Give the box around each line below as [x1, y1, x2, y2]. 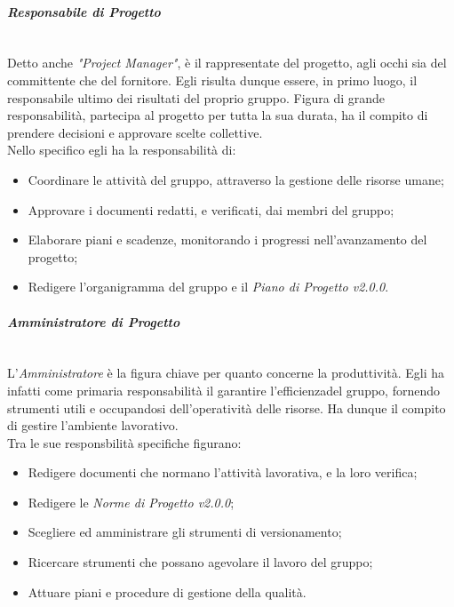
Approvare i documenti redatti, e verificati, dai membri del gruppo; [28, 200, 394, 219]
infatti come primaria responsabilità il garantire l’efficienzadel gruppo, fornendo [7, 380, 440, 399]
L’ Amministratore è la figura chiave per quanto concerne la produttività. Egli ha [7, 363, 445, 382]
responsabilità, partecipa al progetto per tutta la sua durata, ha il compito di [7, 106, 428, 124]
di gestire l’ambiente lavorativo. [7, 416, 179, 435]
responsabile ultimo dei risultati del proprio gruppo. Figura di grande [7, 88, 386, 107]
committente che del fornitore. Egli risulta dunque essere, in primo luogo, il [7, 70, 418, 89]
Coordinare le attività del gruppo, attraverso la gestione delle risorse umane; [28, 170, 444, 188]
